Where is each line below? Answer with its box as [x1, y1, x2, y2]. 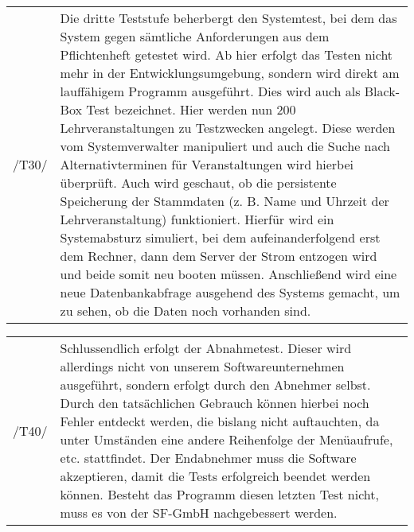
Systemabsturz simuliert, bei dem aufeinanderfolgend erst [60, 228, 381, 247]
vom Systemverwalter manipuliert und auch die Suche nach [60, 137, 391, 155]
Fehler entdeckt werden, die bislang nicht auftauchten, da [60, 412, 380, 430]
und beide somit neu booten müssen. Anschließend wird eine [60, 265, 397, 283]
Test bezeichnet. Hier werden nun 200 [86, 100, 296, 118]
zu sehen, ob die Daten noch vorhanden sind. [60, 301, 311, 320]
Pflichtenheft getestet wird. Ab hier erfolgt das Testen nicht [60, 45, 393, 64]
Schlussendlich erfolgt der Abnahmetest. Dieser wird [60, 339, 352, 357]
